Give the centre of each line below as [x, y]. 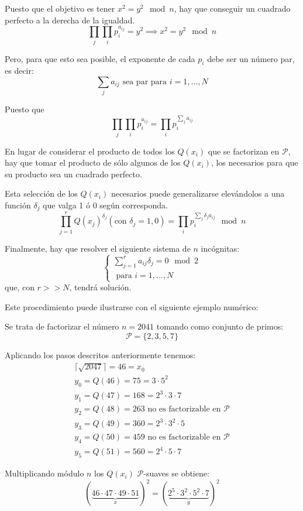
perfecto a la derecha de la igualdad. [70, 20]
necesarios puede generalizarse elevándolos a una [198, 193]
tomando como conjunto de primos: [220, 326]
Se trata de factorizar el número [62, 326]
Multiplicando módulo [44, 473]
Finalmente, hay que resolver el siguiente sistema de [98, 248]
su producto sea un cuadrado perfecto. [73, 174]
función [18, 205]
